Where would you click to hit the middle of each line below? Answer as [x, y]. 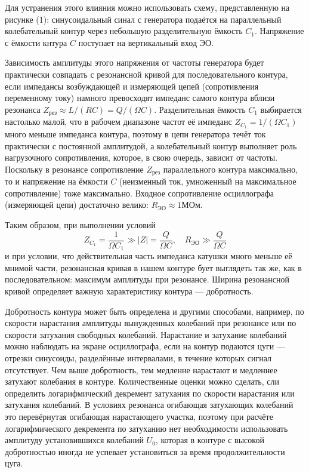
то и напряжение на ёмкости [56, 181]
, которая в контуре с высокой [210, 440]
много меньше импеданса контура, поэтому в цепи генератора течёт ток [135, 134]
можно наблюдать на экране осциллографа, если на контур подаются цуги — [145, 346]
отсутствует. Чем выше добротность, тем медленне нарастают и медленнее [141, 369]
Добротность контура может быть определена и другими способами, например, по [154, 311]
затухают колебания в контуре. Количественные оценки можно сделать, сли [142, 381]
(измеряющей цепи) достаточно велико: [77, 205]
